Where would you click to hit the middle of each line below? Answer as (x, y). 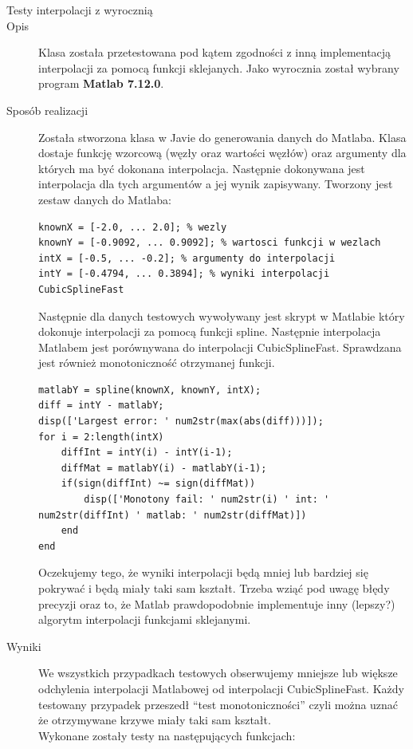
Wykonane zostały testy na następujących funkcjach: (167, 735)
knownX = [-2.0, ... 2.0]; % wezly (133, 227)
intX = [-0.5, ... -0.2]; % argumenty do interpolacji (187, 258)
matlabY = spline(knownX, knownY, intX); (150, 390)
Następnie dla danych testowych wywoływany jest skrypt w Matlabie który (222, 315)
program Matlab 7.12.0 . (101, 83)
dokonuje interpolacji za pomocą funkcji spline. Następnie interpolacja (210, 331)
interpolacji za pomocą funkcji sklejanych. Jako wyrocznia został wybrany (219, 67)
